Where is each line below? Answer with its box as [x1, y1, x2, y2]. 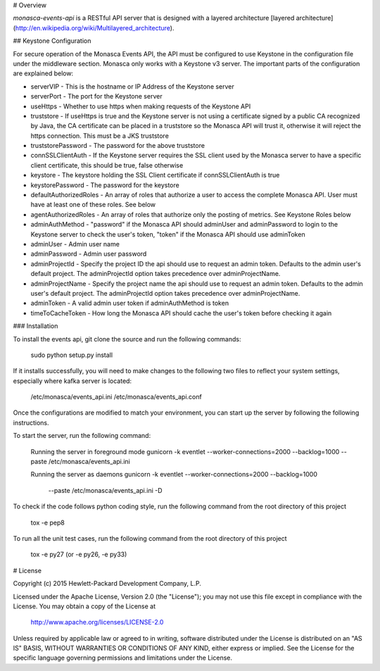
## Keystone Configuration [13, 37, 91, 45]
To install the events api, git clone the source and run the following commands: [13, 334, 241, 343]
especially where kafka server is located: [13, 377, 132, 385]
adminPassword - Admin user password [30, 250, 147, 258]
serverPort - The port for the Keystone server [30, 92, 163, 101]
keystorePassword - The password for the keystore [30, 180, 179, 189]
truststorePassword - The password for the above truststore [30, 142, 205, 150]
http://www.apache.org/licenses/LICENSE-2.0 [30, 618, 164, 627]
